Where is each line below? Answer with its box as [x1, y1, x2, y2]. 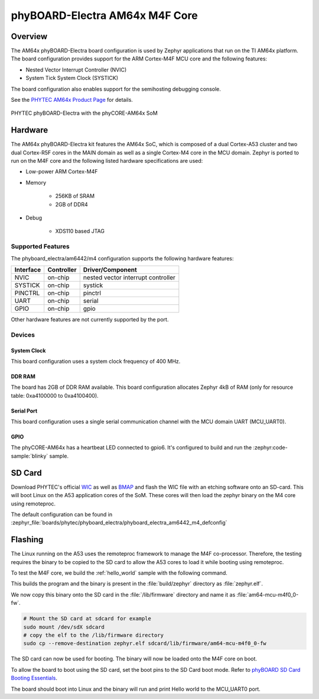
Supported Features [11, 243, 70, 251]
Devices [11, 330, 35, 339]
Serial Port [11, 407, 38, 414]
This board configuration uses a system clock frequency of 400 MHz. [11, 357, 181, 365]
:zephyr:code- [253, 444, 288, 451]
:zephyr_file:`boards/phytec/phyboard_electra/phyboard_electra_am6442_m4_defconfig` [11, 519, 227, 526]
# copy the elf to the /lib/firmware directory [23, 632, 164, 639]
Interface [14, 265, 41, 273]
